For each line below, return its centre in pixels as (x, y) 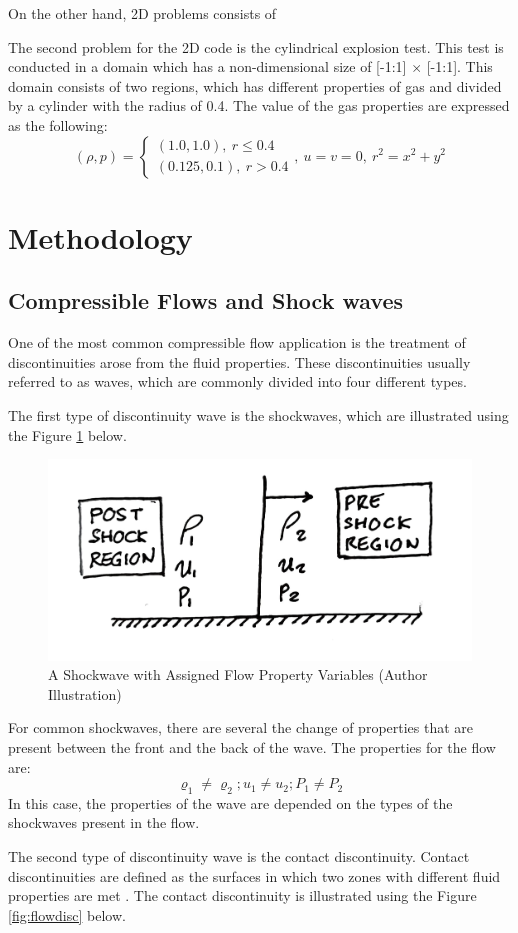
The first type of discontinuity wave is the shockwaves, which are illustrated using (258, 414)
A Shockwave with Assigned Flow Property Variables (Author (238, 674)
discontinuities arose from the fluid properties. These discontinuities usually (239, 361)
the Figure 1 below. (67, 434)
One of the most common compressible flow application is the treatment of (237, 342)
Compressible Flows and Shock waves (205, 300)
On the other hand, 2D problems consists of (142, 13)
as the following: (58, 124)
